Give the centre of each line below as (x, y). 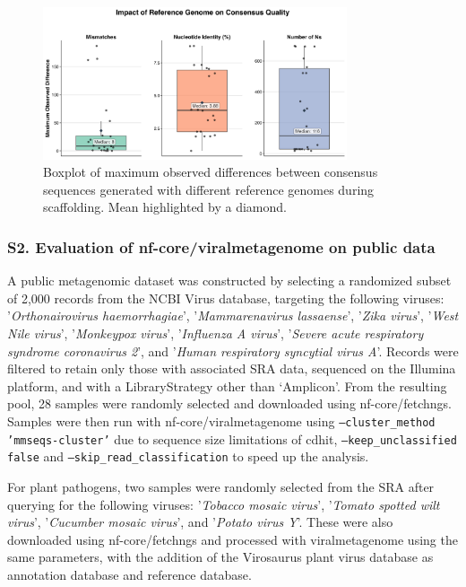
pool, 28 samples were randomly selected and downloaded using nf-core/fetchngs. (229, 403)
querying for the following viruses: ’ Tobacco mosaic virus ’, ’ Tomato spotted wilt (224, 504)
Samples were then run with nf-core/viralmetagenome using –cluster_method (221, 421)
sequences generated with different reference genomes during (209, 189)
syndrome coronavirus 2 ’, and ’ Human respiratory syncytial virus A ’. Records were (233, 350)
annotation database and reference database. (129, 574)
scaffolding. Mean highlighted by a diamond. (165, 207)
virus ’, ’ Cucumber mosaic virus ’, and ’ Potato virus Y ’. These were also (200, 522)
